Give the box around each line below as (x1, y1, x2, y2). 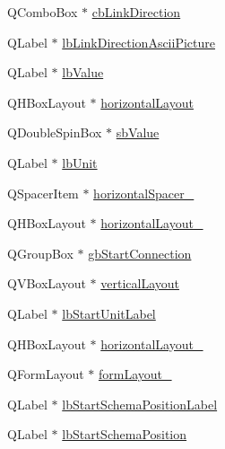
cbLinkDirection (91, 3, 181, 21)
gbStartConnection (88, 243, 192, 262)
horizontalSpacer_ (93, 183, 195, 202)
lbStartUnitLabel (62, 304, 156, 322)
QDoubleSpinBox (7, 123, 102, 142)
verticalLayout (100, 274, 179, 293)
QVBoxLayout (7, 274, 86, 293)
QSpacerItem (7, 183, 79, 202)
